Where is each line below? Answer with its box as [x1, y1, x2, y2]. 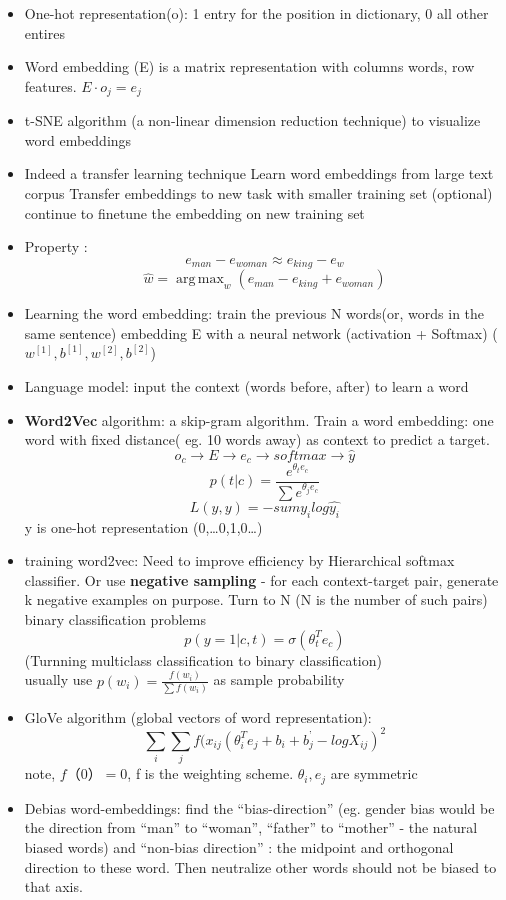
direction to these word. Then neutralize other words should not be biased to [24, 856, 497, 877]
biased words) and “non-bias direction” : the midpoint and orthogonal [24, 836, 454, 857]
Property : [24, 236, 88, 257]
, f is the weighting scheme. [127, 763, 294, 784]
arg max [175, 272, 224, 287]
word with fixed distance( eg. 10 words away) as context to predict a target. [24, 429, 490, 450]
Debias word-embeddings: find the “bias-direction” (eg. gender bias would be [24, 797, 495, 818]
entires [24, 22, 65, 43]
